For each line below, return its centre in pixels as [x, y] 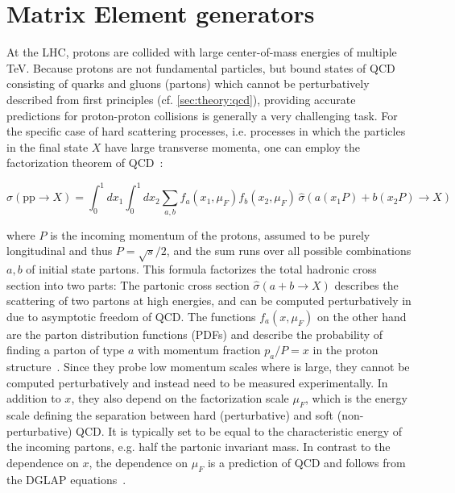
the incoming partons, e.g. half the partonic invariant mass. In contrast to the [199, 447]
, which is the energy [356, 398]
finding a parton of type [66, 350]
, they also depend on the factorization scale [180, 398]
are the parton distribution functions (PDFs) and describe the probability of [195, 334]
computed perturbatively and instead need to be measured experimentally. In [197, 382]
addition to [34, 398]
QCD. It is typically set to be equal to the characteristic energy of [239, 430]
